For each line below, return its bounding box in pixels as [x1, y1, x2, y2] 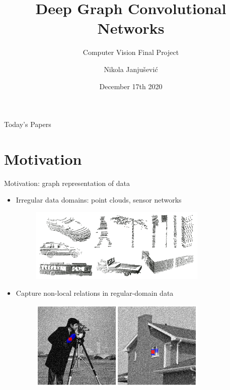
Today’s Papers [4, 119, 51, 129]
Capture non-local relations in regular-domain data [16, 288, 174, 298]
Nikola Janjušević [104, 63, 158, 74]
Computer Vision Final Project [83, 47, 179, 57]
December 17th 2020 [99, 81, 163, 91]
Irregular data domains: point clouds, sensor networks [16, 194, 182, 205]
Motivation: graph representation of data [4, 177, 130, 188]
